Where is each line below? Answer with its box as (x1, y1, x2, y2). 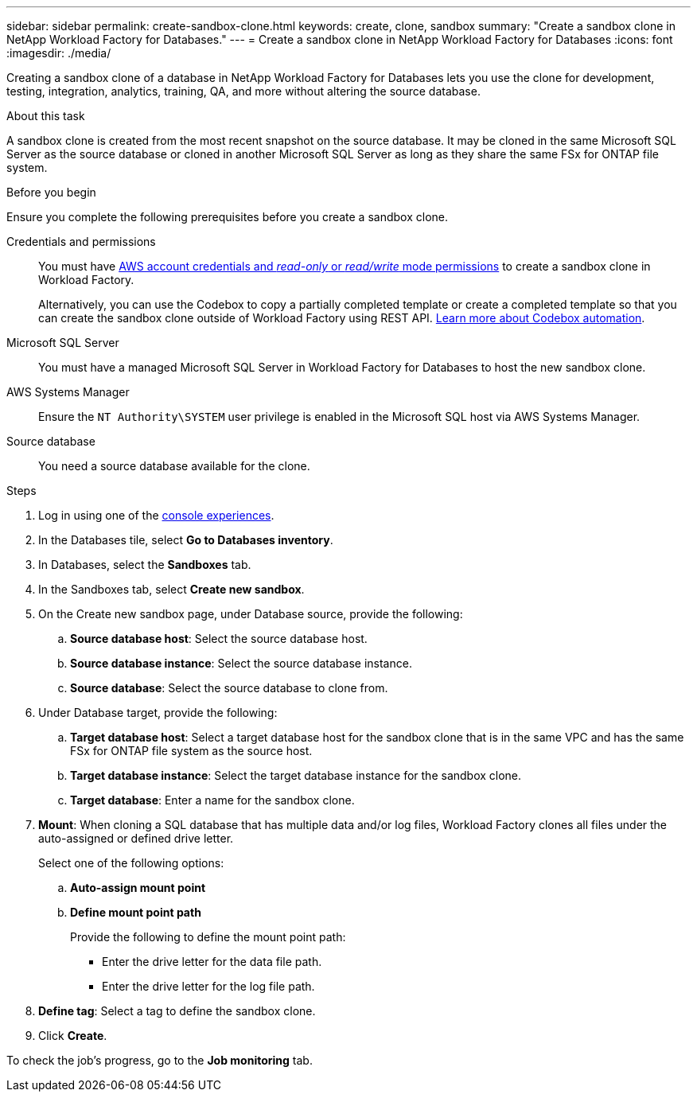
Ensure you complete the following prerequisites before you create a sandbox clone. (6, 210, 448, 224)
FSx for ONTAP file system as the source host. (70, 744, 313, 757)
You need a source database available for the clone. (38, 459, 310, 473)
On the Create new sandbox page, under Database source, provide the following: (38, 607, 463, 621)
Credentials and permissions (6, 235, 156, 248)
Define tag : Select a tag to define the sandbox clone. (38, 1004, 316, 1018)
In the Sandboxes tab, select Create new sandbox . (38, 582, 305, 596)
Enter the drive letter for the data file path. (102, 955, 322, 968)
